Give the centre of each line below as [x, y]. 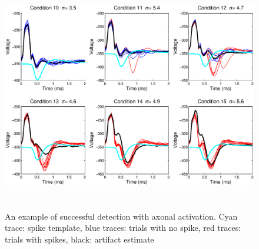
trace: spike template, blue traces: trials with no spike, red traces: [123, 228]
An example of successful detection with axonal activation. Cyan [121, 216]
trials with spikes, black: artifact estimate [79, 239]
